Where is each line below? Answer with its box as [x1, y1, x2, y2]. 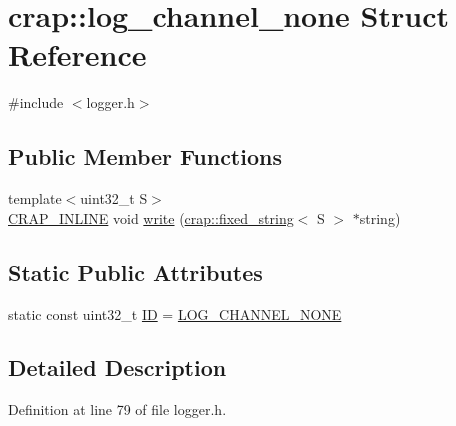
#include [8, 92, 64, 113]
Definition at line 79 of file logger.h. [8, 399, 227, 420]
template [8, 188, 62, 209]
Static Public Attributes [8, 256, 263, 287]
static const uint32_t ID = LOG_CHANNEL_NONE [8, 303, 342, 324]
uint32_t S [80, 188, 148, 209]
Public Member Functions [8, 141, 282, 172]
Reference [8, 34, 147, 75]
